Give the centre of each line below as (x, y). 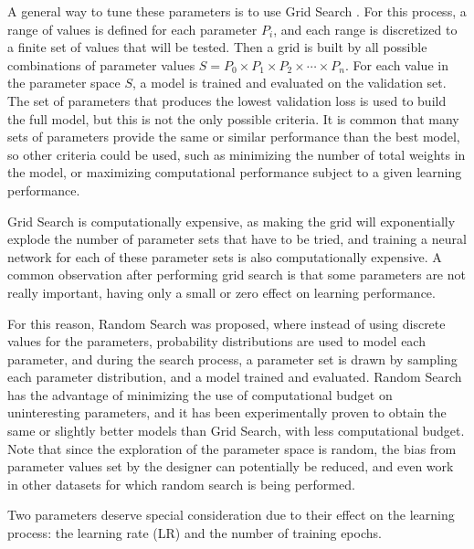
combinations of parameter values (101, 64)
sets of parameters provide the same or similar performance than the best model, (234, 137)
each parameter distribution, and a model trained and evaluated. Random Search (235, 377)
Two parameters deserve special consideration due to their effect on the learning (231, 515)
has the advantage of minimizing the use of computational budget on (200, 394)
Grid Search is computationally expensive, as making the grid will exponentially (232, 221)
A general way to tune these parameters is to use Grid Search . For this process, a (237, 11)
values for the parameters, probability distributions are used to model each (216, 341)
